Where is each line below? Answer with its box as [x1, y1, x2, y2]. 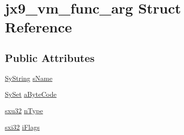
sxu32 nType [5, 105, 43, 115]
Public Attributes [5, 50, 95, 65]
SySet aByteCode [5, 89, 57, 99]
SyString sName [5, 73, 53, 83]
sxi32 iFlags [5, 121, 40, 132]
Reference [5, 17, 72, 37]
